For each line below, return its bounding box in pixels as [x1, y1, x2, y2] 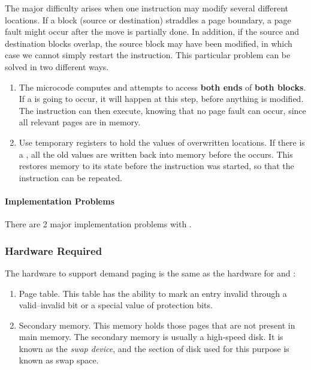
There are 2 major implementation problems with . [5, 218, 192, 230]
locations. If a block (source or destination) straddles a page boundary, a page [5, 13, 291, 26]
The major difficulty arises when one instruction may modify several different [5, 2, 288, 14]
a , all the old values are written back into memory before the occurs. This [19, 148, 293, 160]
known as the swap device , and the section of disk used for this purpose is [19, 342, 289, 354]
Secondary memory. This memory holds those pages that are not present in [19, 318, 295, 331]
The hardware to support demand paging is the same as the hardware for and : [5, 266, 296, 279]
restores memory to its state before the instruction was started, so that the [19, 160, 294, 172]
